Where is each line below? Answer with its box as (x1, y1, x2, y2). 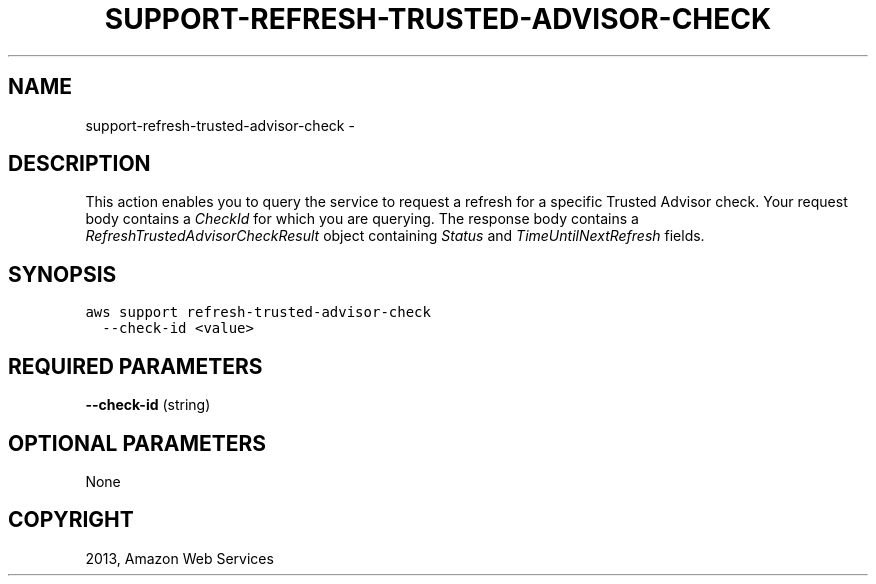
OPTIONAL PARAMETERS (8, 430, 267, 456)
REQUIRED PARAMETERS (8, 353, 263, 379)
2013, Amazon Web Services (85, 549, 274, 567)
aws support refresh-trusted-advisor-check (85, 304, 431, 321)
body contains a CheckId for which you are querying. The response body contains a (85, 210, 639, 228)
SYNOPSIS (8, 261, 117, 287)
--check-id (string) (85, 396, 211, 414)
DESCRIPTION (8, 151, 151, 177)
